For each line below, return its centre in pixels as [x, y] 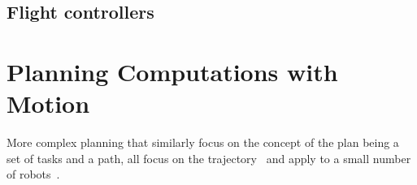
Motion [48, 103]
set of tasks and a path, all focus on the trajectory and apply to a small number [209, 158]
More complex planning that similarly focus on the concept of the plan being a [203, 142]
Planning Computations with [172, 71]
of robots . [33, 174]
